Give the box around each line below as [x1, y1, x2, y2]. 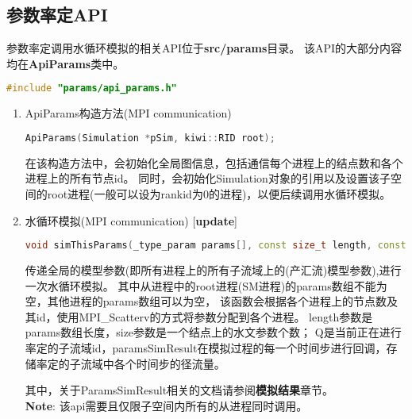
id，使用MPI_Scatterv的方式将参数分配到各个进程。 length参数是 [36, 308, 373, 325]
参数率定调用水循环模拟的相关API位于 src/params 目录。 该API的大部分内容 [6, 40, 402, 56]
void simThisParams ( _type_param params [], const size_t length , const [25, 240, 406, 252]
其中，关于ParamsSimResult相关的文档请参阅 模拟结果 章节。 [25, 382, 334, 398]
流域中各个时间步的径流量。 [80, 355, 225, 371]
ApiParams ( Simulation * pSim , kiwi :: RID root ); [25, 132, 275, 144]
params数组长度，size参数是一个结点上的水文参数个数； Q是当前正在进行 [25, 324, 402, 340]
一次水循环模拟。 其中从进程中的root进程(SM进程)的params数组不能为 [25, 277, 387, 294]
